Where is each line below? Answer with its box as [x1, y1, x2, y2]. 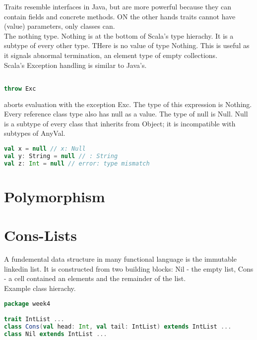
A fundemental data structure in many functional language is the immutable [4, 254, 237, 264]
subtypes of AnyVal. [4, 128, 65, 138]
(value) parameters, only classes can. [4, 21, 115, 31]
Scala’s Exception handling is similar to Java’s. [4, 59, 147, 70]
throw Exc [4, 85, 36, 92]
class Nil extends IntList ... [4, 330, 107, 338]
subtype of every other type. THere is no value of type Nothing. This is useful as [4, 40, 250, 51]
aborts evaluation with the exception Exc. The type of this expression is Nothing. [4, 99, 252, 109]
